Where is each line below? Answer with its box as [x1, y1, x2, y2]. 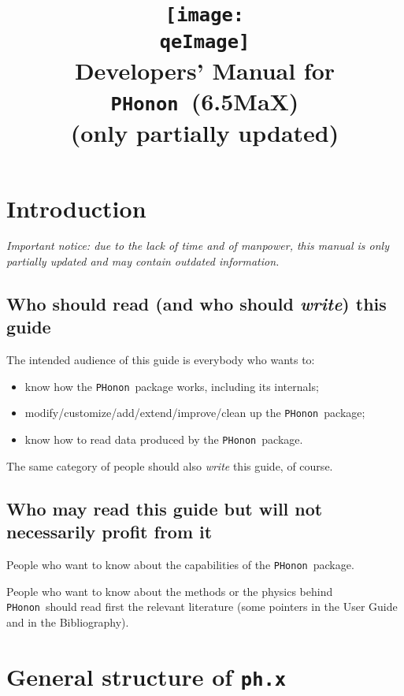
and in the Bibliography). [6, 613, 129, 630]
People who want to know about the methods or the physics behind [6, 582, 333, 599]
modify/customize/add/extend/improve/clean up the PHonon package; [24, 404, 365, 421]
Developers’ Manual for [74, 54, 335, 86]
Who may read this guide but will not [6, 496, 323, 520]
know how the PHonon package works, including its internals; [24, 378, 319, 394]
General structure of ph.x [6, 660, 287, 692]
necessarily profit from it [6, 519, 213, 544]
